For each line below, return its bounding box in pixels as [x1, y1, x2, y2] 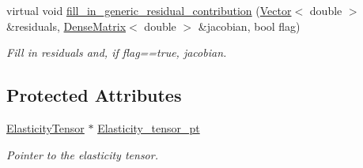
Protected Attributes [6, 83, 182, 107]
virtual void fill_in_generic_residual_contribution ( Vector [6, 2, 292, 18]
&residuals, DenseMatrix [6, 17, 127, 34]
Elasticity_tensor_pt [97, 119, 200, 136]
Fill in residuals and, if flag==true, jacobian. [6, 44, 227, 61]
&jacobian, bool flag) [198, 17, 301, 34]
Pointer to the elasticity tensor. [6, 146, 158, 162]
